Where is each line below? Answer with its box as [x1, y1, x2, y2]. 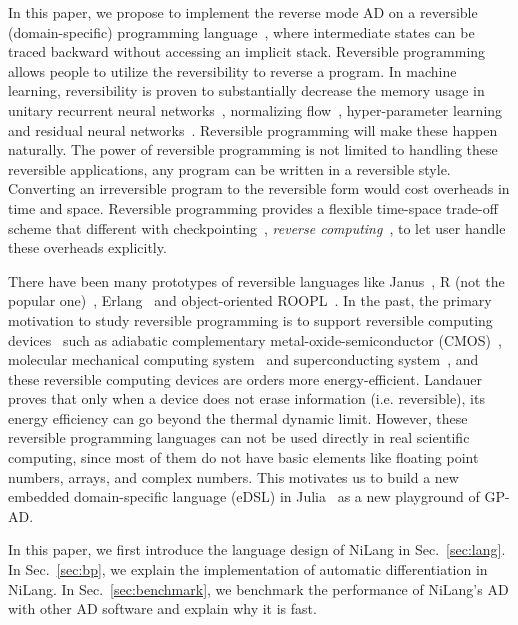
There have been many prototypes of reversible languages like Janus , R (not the [8, 270, 505, 291]
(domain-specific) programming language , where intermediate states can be [8, 21, 475, 42]
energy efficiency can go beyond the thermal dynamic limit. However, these [8, 407, 468, 428]
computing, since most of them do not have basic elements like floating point [8, 447, 479, 468]
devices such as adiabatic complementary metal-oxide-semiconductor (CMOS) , [8, 329, 502, 350]
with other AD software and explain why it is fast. [8, 598, 317, 619]
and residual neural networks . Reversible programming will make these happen [8, 119, 498, 140]
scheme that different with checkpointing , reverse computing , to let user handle [8, 217, 506, 238]
